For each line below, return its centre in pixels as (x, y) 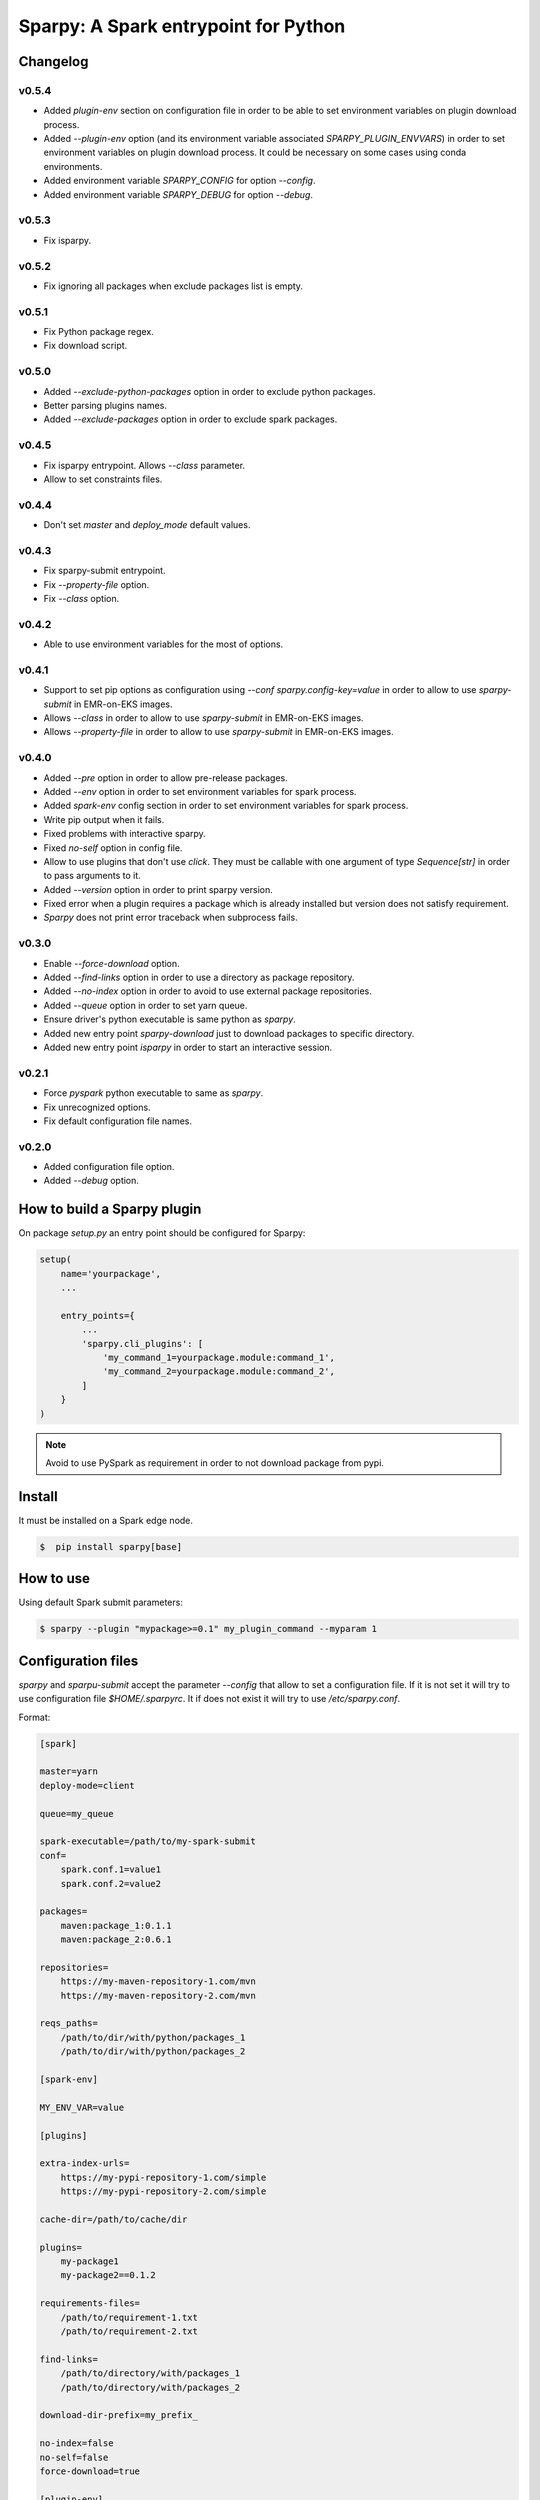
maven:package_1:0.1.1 (116, 1925)
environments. (73, 166)
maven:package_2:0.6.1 (116, 1939)
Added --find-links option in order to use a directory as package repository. (199, 977)
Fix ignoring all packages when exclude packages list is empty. (173, 286)
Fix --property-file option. (96, 584)
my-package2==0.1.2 (108, 2275)
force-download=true (89, 2471)
